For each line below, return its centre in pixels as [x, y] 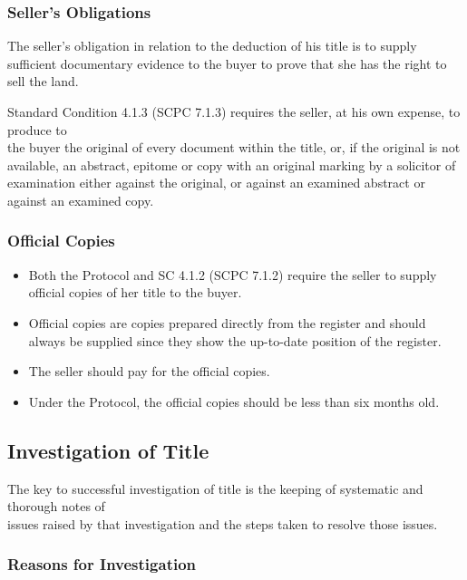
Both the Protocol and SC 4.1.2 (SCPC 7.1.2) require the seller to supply [233, 274]
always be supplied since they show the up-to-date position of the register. [235, 340]
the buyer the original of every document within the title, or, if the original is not [234, 147]
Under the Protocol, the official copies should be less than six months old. [234, 401]
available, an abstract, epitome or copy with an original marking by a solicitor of [232, 164]
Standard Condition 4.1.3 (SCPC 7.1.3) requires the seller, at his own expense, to [234, 111]
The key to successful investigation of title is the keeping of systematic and [215, 488]
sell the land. [43, 81]
